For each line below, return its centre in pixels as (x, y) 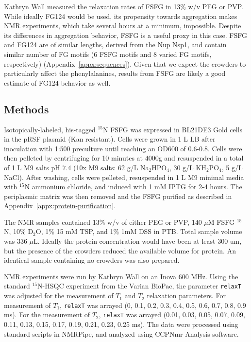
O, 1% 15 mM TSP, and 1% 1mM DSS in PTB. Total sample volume (139, 231)
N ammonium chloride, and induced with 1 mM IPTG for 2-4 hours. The (133, 187)
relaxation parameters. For (186, 296)
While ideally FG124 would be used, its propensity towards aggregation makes (121, 16)
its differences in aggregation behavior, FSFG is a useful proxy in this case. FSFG (125, 35)
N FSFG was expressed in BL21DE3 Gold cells (173, 129)
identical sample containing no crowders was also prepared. (92, 260)
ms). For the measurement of (47, 315)
